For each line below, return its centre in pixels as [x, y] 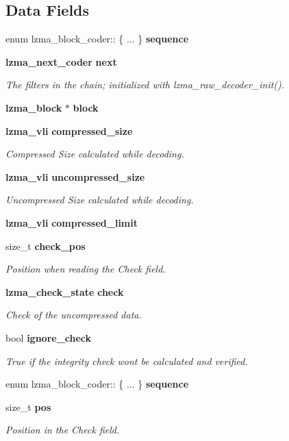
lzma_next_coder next [61, 61]
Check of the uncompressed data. [74, 315]
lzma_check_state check [65, 291]
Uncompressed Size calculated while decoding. [100, 200]
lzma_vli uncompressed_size [75, 176]
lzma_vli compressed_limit [72, 222]
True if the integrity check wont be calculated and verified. [127, 361]
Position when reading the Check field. [86, 269]
